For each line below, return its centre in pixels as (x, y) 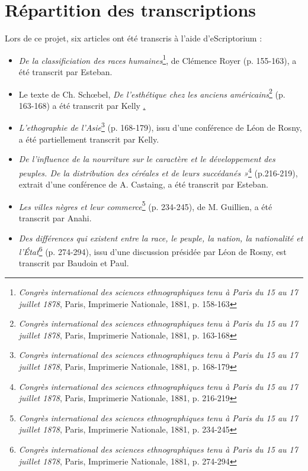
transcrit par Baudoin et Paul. (74, 263)
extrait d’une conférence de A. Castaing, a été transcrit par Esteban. (143, 184)
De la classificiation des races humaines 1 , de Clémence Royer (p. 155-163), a (158, 59)
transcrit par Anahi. (55, 217)
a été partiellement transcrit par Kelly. (89, 139)
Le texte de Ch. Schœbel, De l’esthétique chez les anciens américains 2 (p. (152, 93)
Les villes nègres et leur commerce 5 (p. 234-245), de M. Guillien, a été (145, 205)
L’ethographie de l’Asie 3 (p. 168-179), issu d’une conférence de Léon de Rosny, (160, 127)
